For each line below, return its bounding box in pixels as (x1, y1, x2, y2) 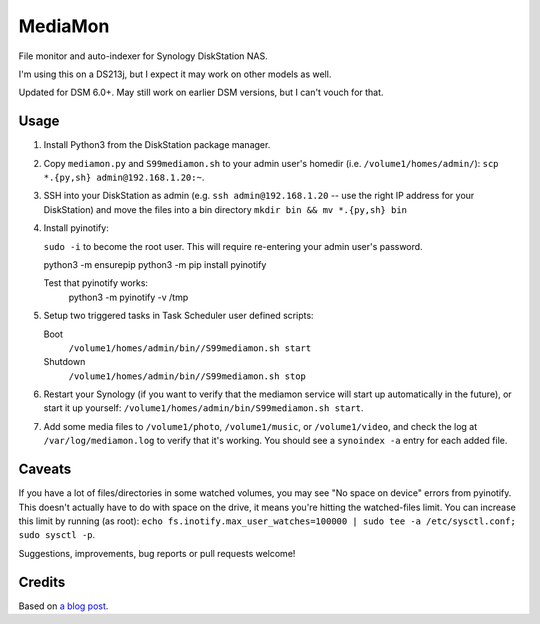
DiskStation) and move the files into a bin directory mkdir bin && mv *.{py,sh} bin (43, 203, 408, 215)
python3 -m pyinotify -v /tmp (68, 291, 189, 303)
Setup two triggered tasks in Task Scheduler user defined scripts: (43, 310, 314, 322)
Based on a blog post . (18, 600, 109, 612)
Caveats (18, 461, 72, 478)
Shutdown (43, 356, 86, 368)
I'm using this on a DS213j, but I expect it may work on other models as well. (18, 68, 332, 80)
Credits (18, 573, 66, 590)
